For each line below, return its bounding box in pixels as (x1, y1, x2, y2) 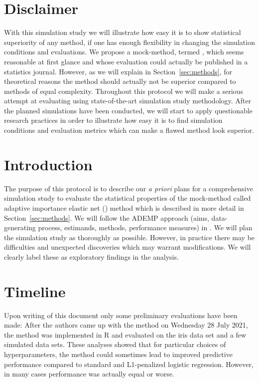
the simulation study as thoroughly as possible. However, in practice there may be (4, 232, 255, 242)
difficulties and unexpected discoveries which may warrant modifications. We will (4, 242, 251, 252)
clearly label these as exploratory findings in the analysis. (4, 251, 179, 262)
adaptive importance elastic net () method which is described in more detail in (4, 202, 244, 213)
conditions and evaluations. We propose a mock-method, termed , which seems (4, 46, 244, 57)
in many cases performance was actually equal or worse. (4, 369, 174, 379)
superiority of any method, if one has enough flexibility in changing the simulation (4, 36, 255, 47)
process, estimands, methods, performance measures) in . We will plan (38, 222, 253, 233)
